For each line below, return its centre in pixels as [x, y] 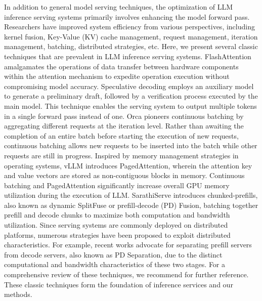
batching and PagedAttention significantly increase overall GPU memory [117, 185]
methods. [18, 294]
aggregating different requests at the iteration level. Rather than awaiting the [124, 126]
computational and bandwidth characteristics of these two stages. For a [115, 264]
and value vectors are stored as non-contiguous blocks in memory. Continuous [124, 175]
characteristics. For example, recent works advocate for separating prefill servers [128, 245]
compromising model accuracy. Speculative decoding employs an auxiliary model [129, 86]
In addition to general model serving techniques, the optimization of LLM [119, 7]
